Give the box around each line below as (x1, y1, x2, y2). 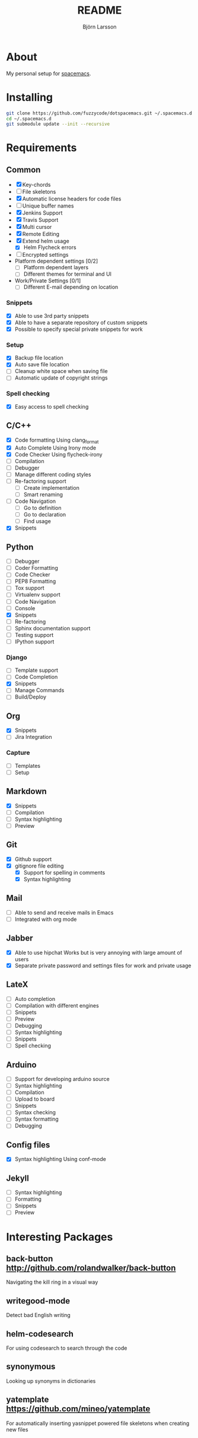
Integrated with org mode (14, 916, 77, 923)
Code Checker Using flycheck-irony (14, 451, 103, 458)
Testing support (14, 631, 54, 638)
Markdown (6, 786, 47, 796)
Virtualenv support (14, 591, 60, 598)
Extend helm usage (22, 238, 69, 245)
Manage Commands (14, 687, 65, 694)
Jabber (6, 933, 34, 943)
